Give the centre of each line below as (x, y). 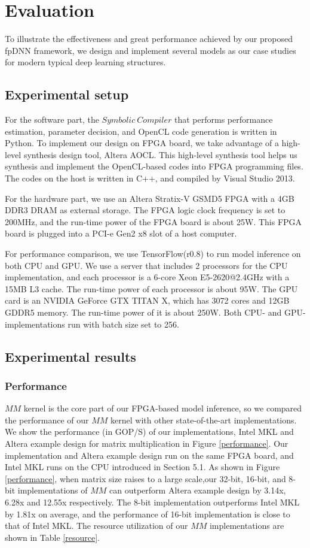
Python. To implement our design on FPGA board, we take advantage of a (142, 143)
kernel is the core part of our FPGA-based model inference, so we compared (163, 408)
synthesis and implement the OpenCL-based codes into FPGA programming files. (154, 166)
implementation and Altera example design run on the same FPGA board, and (149, 455)
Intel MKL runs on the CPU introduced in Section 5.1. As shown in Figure (142, 467)
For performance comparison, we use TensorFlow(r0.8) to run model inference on (153, 254)
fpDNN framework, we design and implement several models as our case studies (151, 50)
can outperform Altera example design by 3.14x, (198, 490)
